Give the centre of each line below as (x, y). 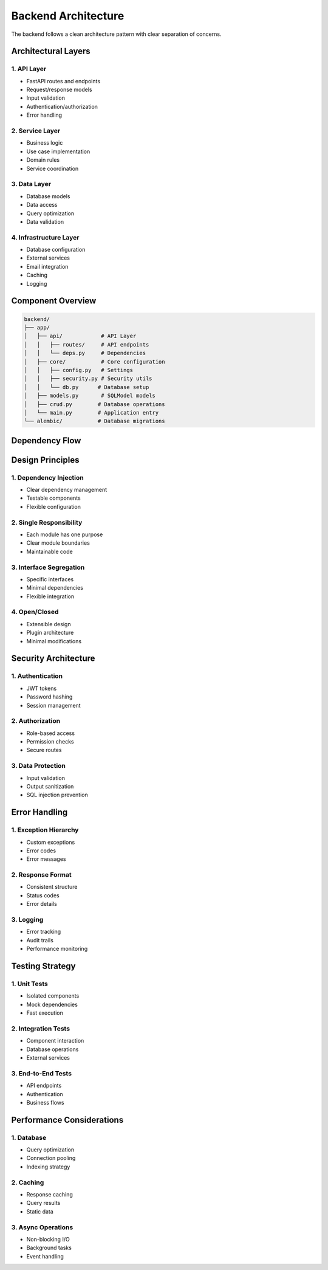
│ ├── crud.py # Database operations (94, 404)
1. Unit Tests (29, 984)
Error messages (46, 859)
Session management (54, 705)
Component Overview (54, 301)
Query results (43, 1203)
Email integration (47, 266)
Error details (42, 904)
